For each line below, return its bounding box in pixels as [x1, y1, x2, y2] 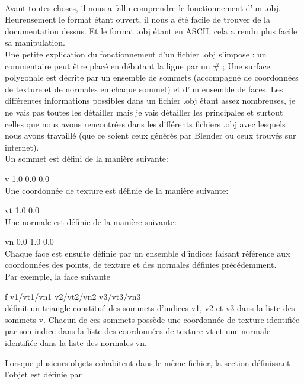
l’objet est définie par [5, 368, 82, 380]
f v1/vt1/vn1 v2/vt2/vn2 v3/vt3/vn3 [5, 290, 141, 302]
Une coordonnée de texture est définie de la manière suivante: [5, 184, 229, 196]
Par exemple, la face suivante [5, 270, 111, 283]
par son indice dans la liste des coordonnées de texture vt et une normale [5, 325, 271, 337]
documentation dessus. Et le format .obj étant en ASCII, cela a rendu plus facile [5, 24, 297, 37]
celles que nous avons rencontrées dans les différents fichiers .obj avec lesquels [5, 117, 286, 130]
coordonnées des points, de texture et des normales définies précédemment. [5, 258, 277, 271]
